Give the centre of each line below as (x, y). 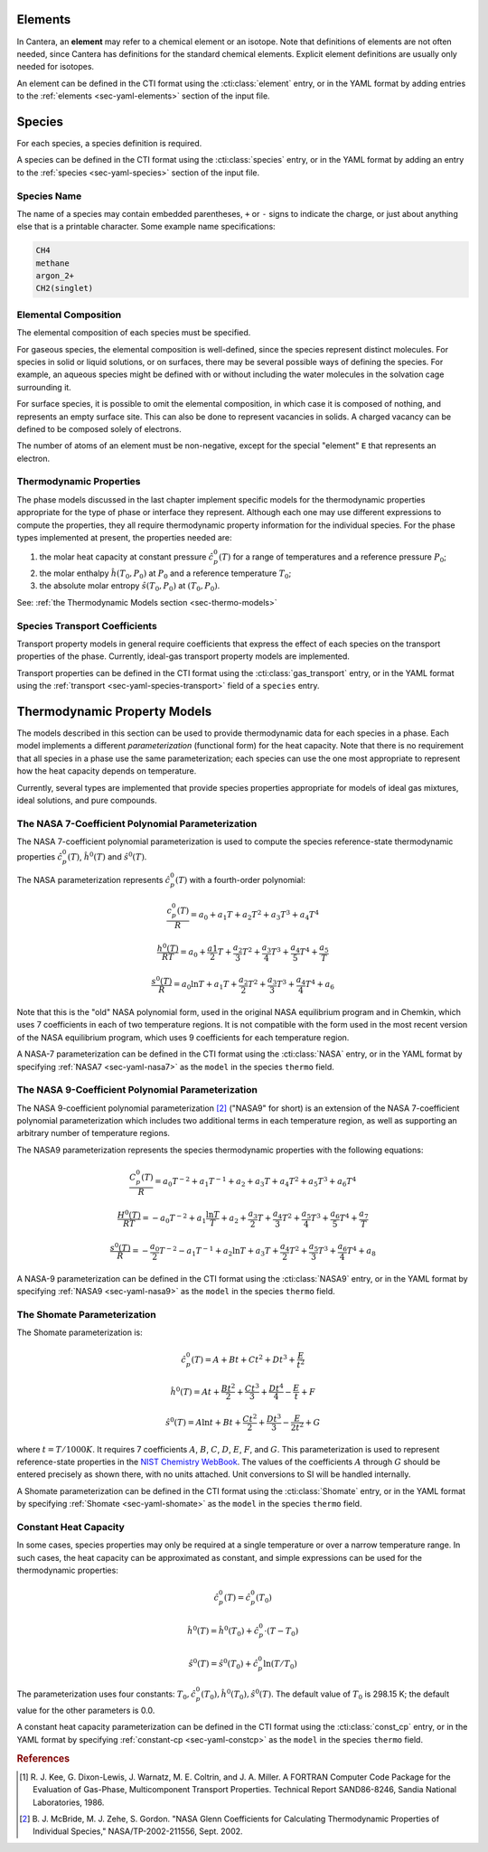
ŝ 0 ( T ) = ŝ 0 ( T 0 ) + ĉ (223, 1664)
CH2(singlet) (65, 288)
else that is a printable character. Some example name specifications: (146, 227)
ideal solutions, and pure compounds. (87, 800)
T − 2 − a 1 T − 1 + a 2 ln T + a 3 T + (219, 1251)
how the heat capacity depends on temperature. (107, 771)
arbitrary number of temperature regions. (94, 1133)
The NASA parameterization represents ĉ (94, 879)
